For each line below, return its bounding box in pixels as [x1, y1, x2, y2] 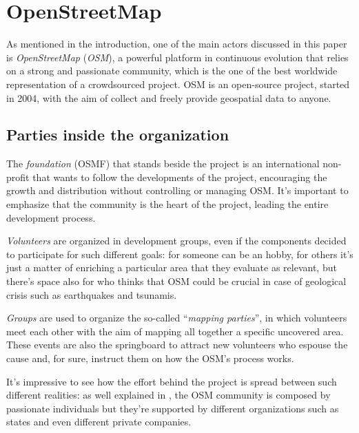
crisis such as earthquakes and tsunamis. [6, 287, 177, 302]
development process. [6, 210, 96, 224]
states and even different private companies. [6, 414, 192, 429]
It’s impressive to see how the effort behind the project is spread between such [6, 374, 337, 388]
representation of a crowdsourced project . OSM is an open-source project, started [6, 76, 350, 91]
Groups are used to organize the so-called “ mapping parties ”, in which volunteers [6, 310, 347, 325]
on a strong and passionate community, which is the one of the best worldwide [6, 63, 338, 78]
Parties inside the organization [6, 124, 229, 145]
